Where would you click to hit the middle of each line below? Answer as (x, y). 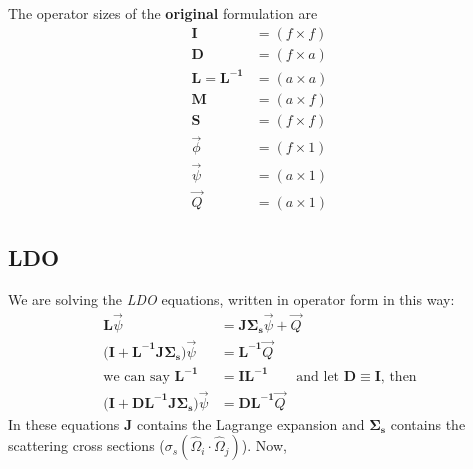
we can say (136, 377)
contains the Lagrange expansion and (251, 423)
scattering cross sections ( (86, 445)
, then (398, 377)
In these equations (64, 423)
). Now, (264, 445)
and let (318, 377)
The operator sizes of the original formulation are (163, 13)
